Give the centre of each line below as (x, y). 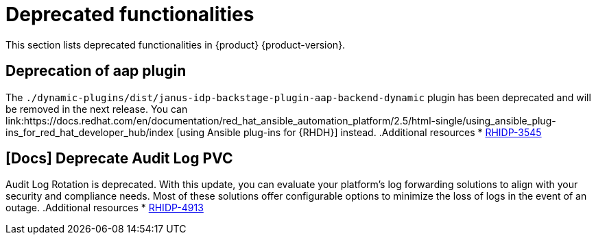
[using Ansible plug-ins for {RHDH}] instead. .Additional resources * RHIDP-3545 (359, 132)
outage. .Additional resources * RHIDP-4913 (105, 208)
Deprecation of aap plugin (96, 71)
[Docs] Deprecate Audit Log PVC (119, 159)
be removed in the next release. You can (97, 109)
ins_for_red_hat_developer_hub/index (90, 132)
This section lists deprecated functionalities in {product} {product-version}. (176, 44)
